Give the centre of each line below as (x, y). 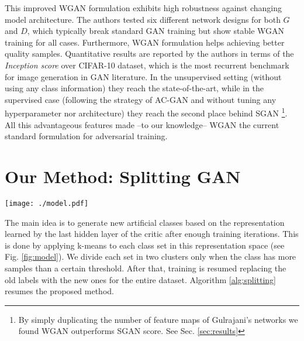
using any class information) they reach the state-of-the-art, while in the (134, 88)
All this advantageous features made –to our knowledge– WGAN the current (142, 124)
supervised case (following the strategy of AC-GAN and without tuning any (141, 99)
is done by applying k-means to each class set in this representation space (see (145, 245)
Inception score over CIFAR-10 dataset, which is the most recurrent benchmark (147, 65)
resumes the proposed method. (59, 291)
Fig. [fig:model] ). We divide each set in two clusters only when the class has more (151, 256)
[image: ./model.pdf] (47, 203)
